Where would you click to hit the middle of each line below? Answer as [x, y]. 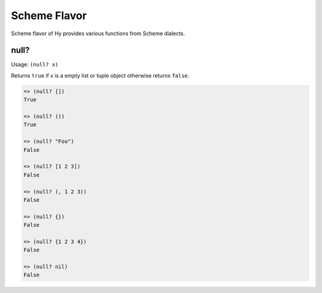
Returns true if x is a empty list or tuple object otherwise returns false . [100, 75]
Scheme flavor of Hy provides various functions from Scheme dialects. [98, 33]
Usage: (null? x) [35, 64]
